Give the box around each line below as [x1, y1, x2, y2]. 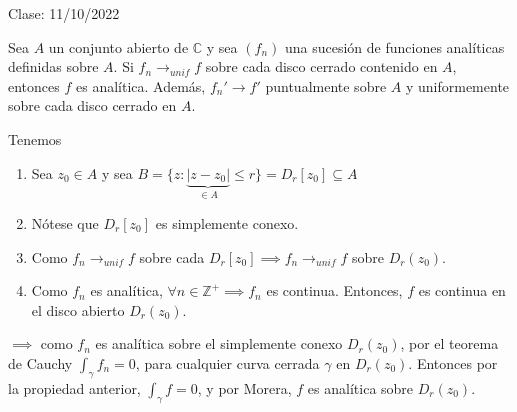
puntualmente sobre [265, 75, 387, 96]
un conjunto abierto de [48, 36, 189, 57]
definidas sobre [8, 56, 99, 77]
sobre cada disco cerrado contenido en [205, 56, 438, 77]
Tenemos [8, 128, 62, 149]
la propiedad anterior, [8, 377, 141, 398]
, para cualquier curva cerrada [135, 352, 320, 373]
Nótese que [31, 213, 99, 233]
